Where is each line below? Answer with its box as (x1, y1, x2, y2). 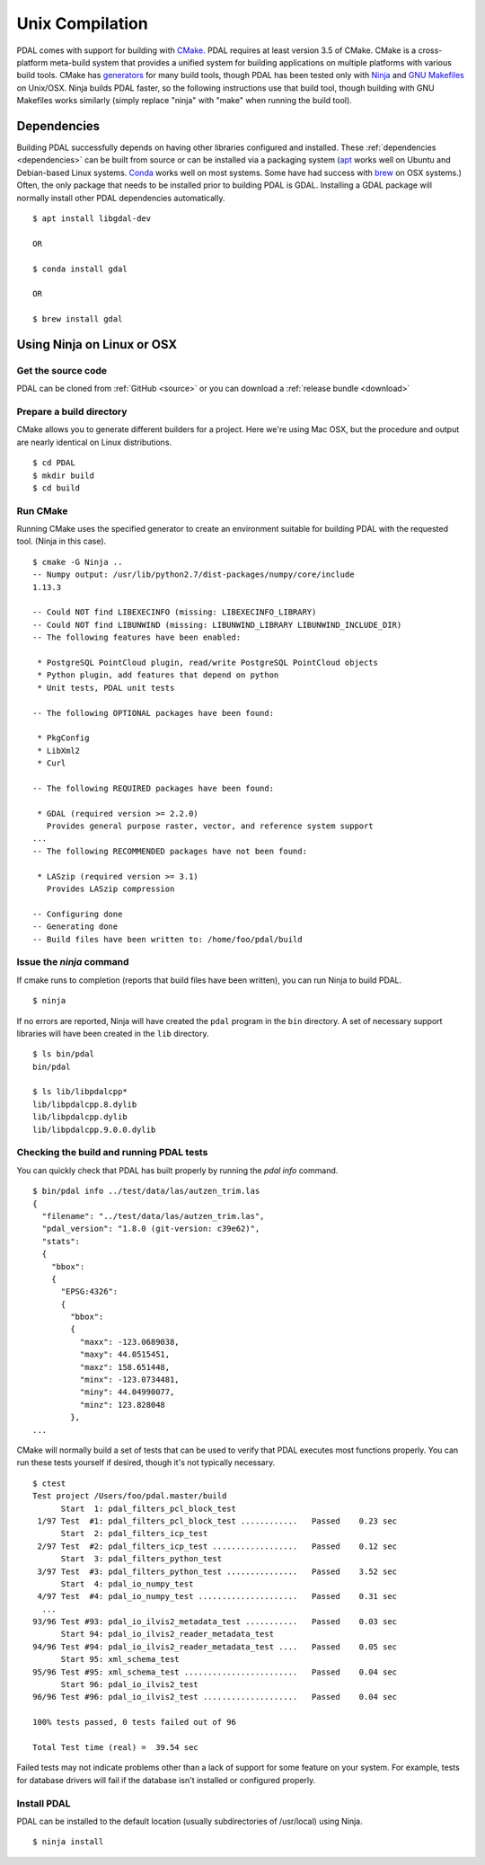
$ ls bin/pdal (32, 1049, 94, 1059)
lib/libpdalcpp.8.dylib (32, 1099, 137, 1109)
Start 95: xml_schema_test (60, 1654, 180, 1665)
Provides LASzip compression (46, 884, 175, 894)
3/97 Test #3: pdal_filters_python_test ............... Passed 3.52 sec (37, 1566, 398, 1577)
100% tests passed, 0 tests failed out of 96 (32, 1717, 237, 1728)
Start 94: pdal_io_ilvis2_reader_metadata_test (60, 1629, 274, 1640)
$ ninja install (32, 1837, 104, 1847)
